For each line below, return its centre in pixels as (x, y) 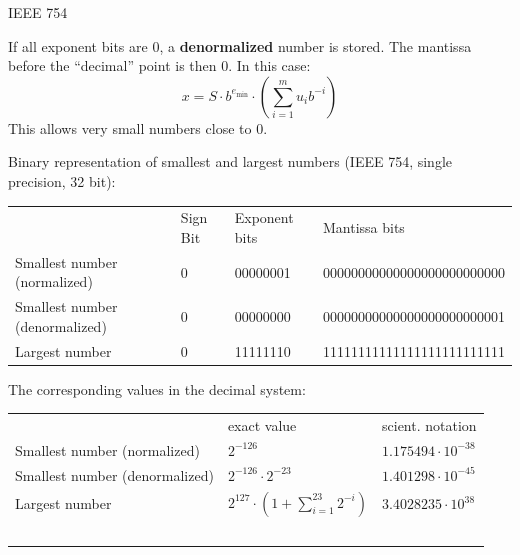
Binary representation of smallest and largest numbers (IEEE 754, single (230, 161)
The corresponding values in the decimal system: (157, 388)
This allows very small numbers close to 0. (138, 127)
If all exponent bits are (78, 45)
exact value (262, 425)
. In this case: (269, 65)
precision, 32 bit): (62, 180)
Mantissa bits (363, 227)
